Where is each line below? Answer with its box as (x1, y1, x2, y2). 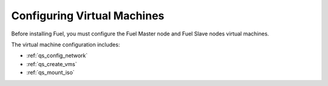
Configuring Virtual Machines (11, 9, 165, 22)
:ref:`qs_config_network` (26, 52, 88, 60)
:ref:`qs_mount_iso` (26, 69, 75, 76)
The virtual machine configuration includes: (11, 41, 120, 48)
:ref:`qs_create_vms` (26, 60, 77, 67)
